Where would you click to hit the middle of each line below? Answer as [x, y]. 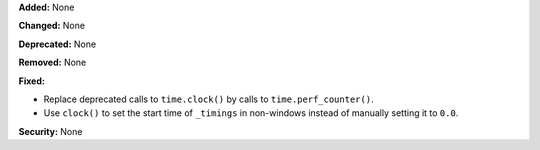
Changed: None [51, 26]
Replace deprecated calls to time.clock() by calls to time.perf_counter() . [208, 99]
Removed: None [52, 62]
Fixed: [31, 81]
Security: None [50, 131]
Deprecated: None [57, 44]
